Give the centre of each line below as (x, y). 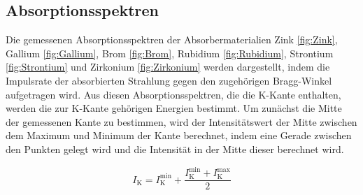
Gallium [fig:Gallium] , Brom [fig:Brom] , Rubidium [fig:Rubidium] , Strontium (170, 53)
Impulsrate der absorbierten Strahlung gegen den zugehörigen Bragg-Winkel (169, 80)
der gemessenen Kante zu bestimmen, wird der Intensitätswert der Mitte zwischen (181, 121)
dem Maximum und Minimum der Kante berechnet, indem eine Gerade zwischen (179, 135)
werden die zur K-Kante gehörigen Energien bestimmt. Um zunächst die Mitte (174, 108)
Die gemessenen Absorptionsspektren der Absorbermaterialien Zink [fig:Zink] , (172, 39)
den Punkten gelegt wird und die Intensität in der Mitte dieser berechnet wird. (175, 149)
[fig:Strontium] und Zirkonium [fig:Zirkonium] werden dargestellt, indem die (168, 67)
